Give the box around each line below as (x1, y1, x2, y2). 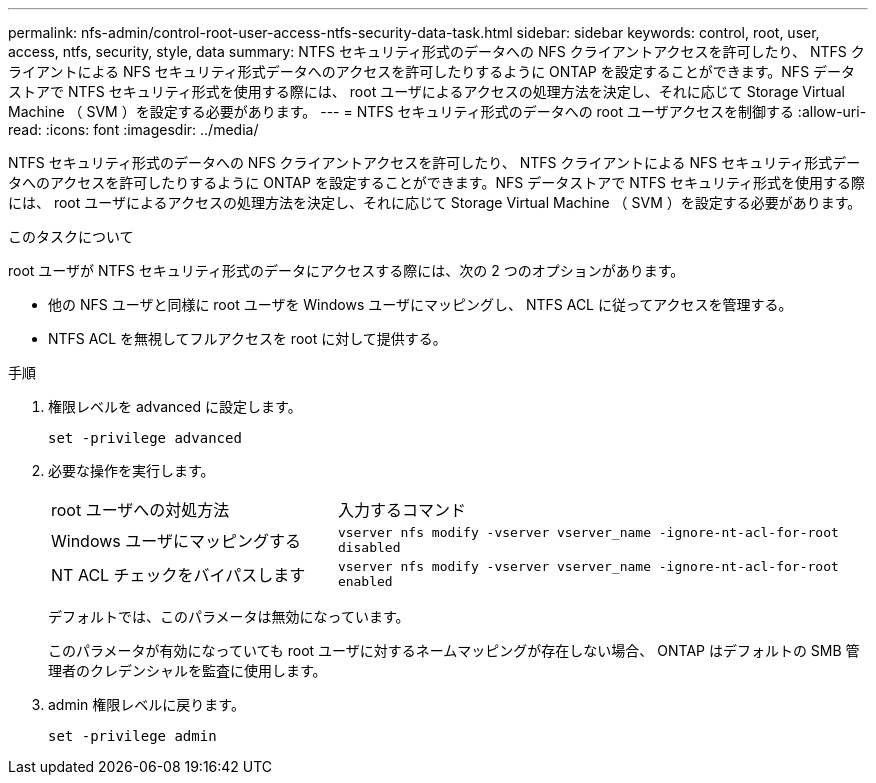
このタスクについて (8, 228, 134, 245)
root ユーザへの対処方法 (51, 500, 230, 520)
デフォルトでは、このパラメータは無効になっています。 (48, 608, 410, 625)
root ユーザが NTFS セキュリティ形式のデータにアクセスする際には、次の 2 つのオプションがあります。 (8, 262, 685, 279)
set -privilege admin (48, 728, 217, 744)
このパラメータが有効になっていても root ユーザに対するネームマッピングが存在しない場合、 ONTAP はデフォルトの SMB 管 (48, 642, 860, 659)
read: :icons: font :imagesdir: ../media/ (8, 121, 259, 138)
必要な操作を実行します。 (48, 462, 215, 479)
